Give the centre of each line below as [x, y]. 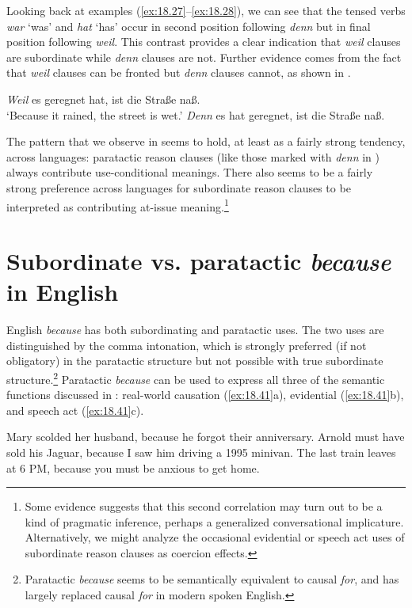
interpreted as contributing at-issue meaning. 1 [118, 205]
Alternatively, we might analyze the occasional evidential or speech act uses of [215, 537]
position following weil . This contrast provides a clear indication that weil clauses [204, 42]
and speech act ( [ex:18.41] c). [75, 410]
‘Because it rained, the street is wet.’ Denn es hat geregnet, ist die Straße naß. [196, 114]
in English [63, 292]
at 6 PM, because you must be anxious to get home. [133, 467]
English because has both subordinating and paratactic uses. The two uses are [195, 330]
